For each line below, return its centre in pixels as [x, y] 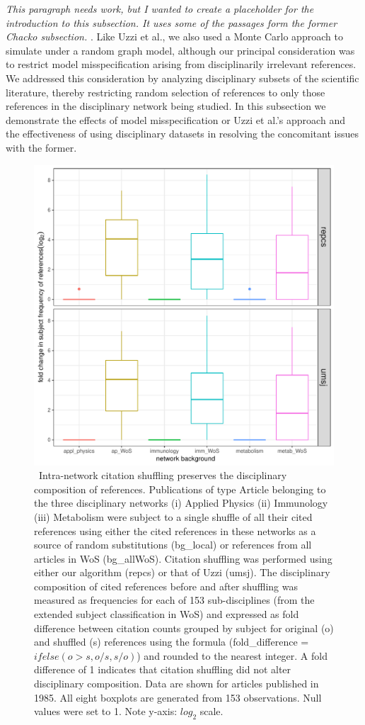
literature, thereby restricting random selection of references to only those [166, 92]
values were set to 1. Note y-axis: [106, 711]
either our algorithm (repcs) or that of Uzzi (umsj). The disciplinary [182, 572]
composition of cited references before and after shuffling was [166, 586]
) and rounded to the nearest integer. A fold [232, 655]
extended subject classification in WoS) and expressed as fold [167, 614]
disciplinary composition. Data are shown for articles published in [176, 684]
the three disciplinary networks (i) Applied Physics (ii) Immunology [181, 503]
